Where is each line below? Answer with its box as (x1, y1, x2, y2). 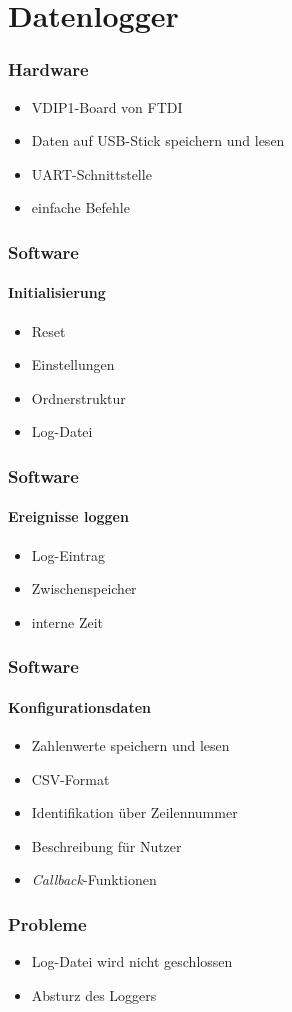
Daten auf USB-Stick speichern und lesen (31, 130, 285, 151)
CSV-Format (31, 768, 110, 789)
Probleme (8, 911, 87, 936)
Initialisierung (8, 282, 106, 303)
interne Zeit (31, 611, 104, 632)
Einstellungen (31, 354, 115, 375)
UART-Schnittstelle (31, 163, 152, 184)
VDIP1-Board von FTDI (31, 96, 183, 117)
